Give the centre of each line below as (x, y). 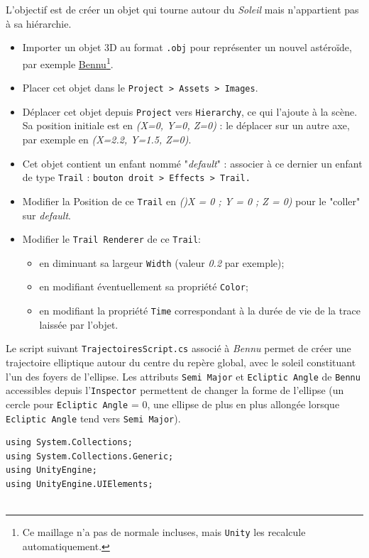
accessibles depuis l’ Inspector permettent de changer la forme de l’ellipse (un (175, 390)
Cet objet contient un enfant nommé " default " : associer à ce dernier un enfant (192, 163)
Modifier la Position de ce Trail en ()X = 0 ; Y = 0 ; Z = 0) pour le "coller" (191, 201)
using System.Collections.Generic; (90, 456)
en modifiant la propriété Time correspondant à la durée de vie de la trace (200, 311)
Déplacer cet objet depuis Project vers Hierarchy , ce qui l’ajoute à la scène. (190, 111)
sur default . (46, 215)
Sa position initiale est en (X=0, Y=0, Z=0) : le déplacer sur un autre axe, (186, 125)
